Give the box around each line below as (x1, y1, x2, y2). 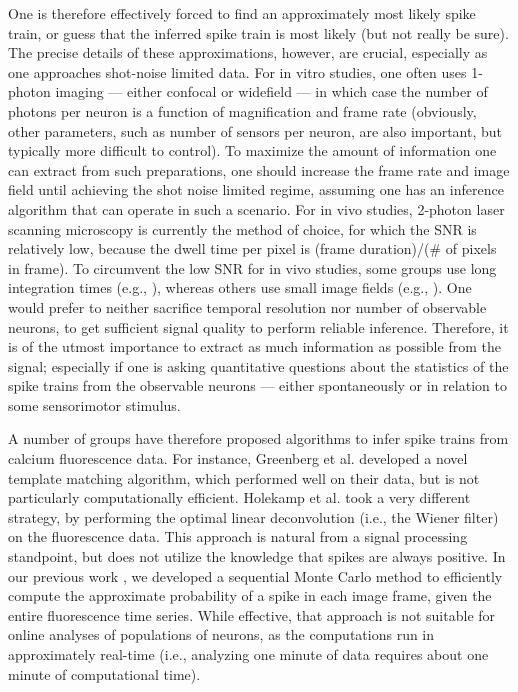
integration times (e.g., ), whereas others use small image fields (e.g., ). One (8, 277, 472, 298)
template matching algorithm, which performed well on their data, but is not (8, 467, 480, 488)
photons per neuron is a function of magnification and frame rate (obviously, (8, 100, 477, 121)
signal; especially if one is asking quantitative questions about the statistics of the (8, 355, 509, 376)
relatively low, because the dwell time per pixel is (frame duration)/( (8, 238, 430, 259)
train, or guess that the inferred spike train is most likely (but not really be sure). (8, 22, 509, 43)
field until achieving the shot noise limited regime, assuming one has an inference (8, 179, 504, 200)
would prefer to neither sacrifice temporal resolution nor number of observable (8, 296, 487, 317)
